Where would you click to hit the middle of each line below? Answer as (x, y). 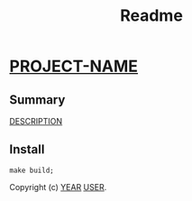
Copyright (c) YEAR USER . (58, 187)
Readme (151, 16)
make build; (32, 170)
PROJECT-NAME (73, 66)
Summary (37, 100)
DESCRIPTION (36, 121)
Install (27, 150)
